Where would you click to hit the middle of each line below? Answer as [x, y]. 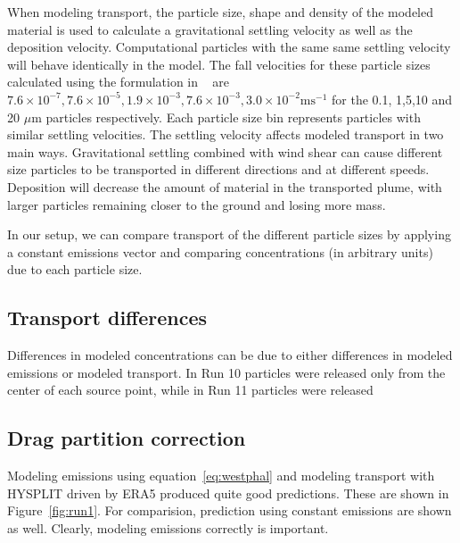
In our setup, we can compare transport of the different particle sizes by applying [229, 234]
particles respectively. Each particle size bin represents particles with [233, 117]
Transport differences [107, 317]
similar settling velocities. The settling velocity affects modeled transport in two [226, 134]
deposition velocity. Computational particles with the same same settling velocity [229, 47]
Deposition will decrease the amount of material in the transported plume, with [225, 186]
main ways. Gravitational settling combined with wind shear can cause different [225, 151]
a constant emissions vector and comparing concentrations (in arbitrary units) [220, 251]
